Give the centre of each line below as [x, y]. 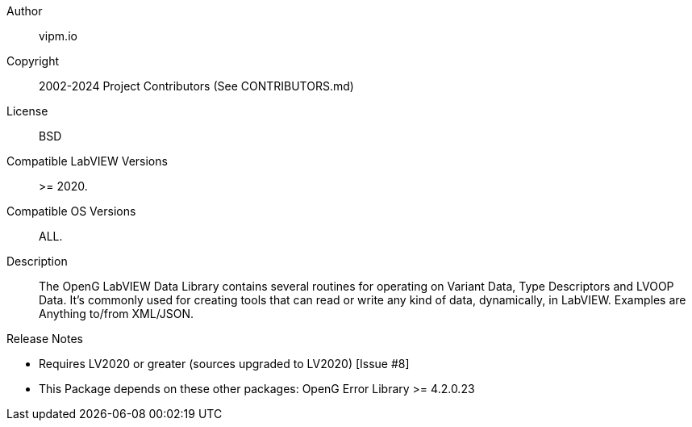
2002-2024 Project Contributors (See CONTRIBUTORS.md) [196, 86]
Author [25, 11]
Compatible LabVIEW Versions [87, 161]
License [27, 111]
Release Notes [45, 339]
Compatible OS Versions [71, 211]
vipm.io [58, 36]
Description [37, 261]
